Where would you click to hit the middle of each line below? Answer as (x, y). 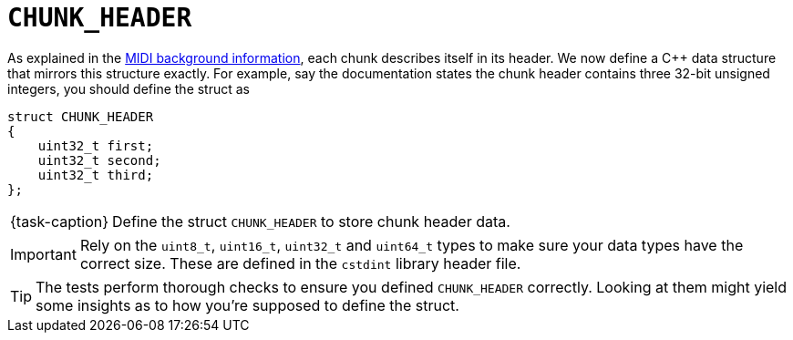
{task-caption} (60, 221)
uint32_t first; (96, 145)
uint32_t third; (96, 175)
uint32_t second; (99, 160)
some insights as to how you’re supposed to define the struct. (247, 305)
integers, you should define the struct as (129, 88)
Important (43, 254)
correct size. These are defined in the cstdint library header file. (300, 263)
